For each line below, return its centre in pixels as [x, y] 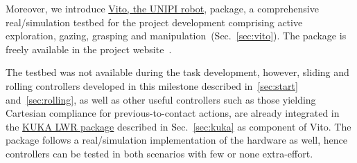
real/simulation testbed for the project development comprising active [154, 22]
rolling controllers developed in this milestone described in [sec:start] [152, 85]
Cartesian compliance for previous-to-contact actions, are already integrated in [173, 113]
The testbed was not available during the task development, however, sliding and [177, 72]
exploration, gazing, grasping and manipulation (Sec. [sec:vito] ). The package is [176, 36]
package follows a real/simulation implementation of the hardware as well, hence [177, 140]
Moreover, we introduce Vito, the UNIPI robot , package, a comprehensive [162, 8]
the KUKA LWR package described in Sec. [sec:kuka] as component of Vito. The [178, 126]
